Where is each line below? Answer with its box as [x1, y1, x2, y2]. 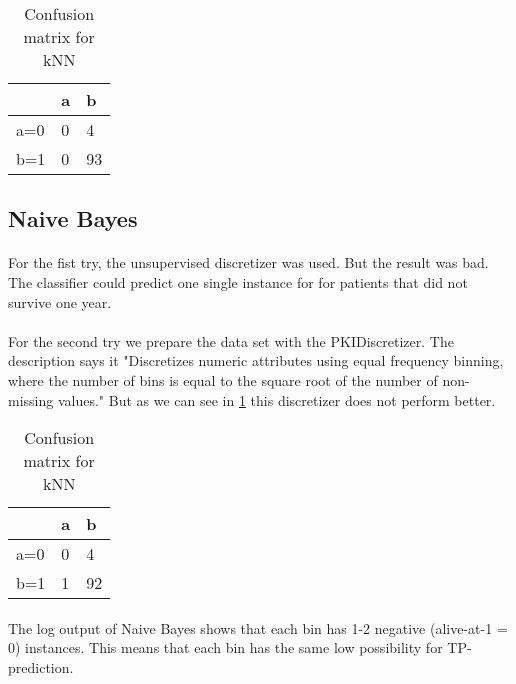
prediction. [8, 656, 74, 677]
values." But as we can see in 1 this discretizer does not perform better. [57, 389, 496, 410]
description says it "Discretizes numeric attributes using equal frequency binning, [8, 350, 504, 371]
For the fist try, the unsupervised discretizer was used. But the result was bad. [8, 252, 489, 273]
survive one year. [8, 291, 112, 312]
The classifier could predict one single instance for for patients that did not [8, 271, 468, 292]
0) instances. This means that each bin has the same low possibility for [8, 637, 443, 658]
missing [8, 389, 54, 410]
